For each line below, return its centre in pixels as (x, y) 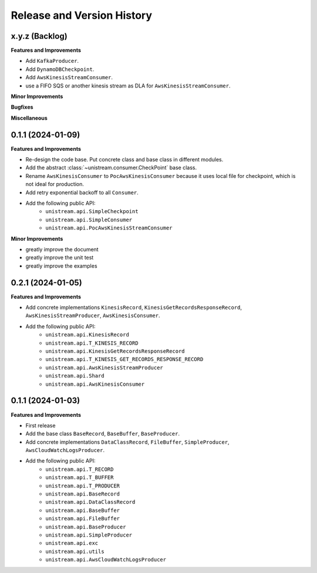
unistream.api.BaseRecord (83, 494)
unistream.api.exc (72, 543)
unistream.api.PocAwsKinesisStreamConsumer (109, 228)
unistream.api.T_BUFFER (80, 478)
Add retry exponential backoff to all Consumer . (82, 192)
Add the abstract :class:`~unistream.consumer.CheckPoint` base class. (111, 168)
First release (41, 425)
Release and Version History (82, 15)
